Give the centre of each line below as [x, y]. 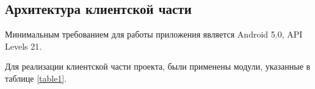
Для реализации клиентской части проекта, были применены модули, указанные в [158, 66]
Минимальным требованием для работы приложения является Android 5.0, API [154, 34]
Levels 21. [24, 46]
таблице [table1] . [36, 78]
